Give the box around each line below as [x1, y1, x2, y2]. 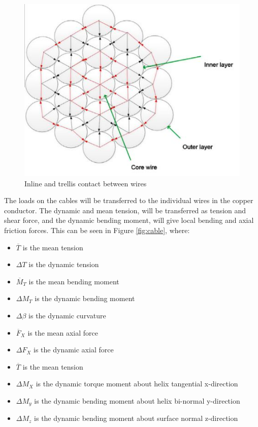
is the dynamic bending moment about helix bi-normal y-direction [34, 395, 240, 406]
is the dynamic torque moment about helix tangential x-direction [36, 378, 238, 389]
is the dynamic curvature [28, 310, 106, 320]
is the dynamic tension [28, 259, 99, 270]
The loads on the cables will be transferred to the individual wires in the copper [4, 195, 253, 206]
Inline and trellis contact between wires [24, 178, 147, 188]
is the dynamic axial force [34, 344, 114, 355]
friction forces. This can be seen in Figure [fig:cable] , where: [4, 224, 190, 235]
